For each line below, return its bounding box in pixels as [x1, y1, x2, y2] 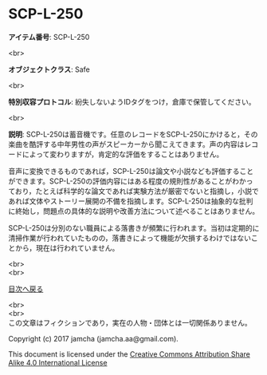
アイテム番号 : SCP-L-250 [8, 32, 90, 41]
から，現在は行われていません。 [14, 243, 120, 252]
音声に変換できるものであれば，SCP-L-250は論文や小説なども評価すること [8, 166, 253, 176]
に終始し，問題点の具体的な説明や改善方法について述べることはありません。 [8, 206, 260, 215]
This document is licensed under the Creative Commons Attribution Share [8, 349, 251, 359]
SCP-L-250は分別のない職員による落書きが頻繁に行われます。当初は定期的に [8, 223, 260, 232]
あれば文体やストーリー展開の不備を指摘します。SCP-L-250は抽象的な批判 [8, 196, 253, 206]
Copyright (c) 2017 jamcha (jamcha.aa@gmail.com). [8, 334, 179, 343]
